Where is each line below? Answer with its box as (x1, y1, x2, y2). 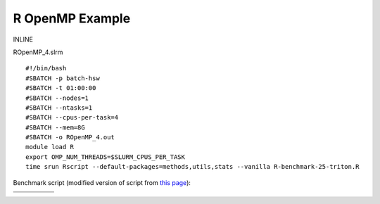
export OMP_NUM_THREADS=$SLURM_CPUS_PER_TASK (25, 153, 186, 161)
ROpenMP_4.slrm (13, 48, 63, 56)
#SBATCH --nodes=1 (25, 94, 89, 102)
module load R (25, 143, 74, 151)
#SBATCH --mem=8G (25, 123, 85, 132)
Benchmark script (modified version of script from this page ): (13, 178, 191, 186)
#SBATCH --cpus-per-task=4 (25, 113, 119, 122)
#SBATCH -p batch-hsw (25, 74, 100, 82)
